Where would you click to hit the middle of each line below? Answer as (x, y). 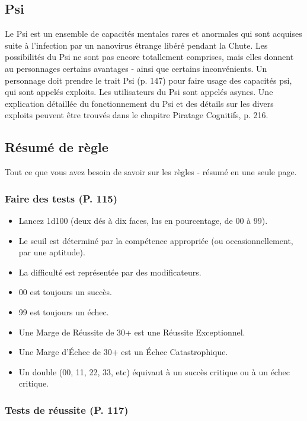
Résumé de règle (57, 147)
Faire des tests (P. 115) (61, 198)
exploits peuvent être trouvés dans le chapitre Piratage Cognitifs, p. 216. (137, 115)
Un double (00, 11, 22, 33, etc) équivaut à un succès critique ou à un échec (154, 371)
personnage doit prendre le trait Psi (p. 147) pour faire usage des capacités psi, (148, 80)
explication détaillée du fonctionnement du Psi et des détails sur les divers (139, 103)
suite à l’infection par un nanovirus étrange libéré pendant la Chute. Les (136, 45)
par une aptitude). (52, 252)
